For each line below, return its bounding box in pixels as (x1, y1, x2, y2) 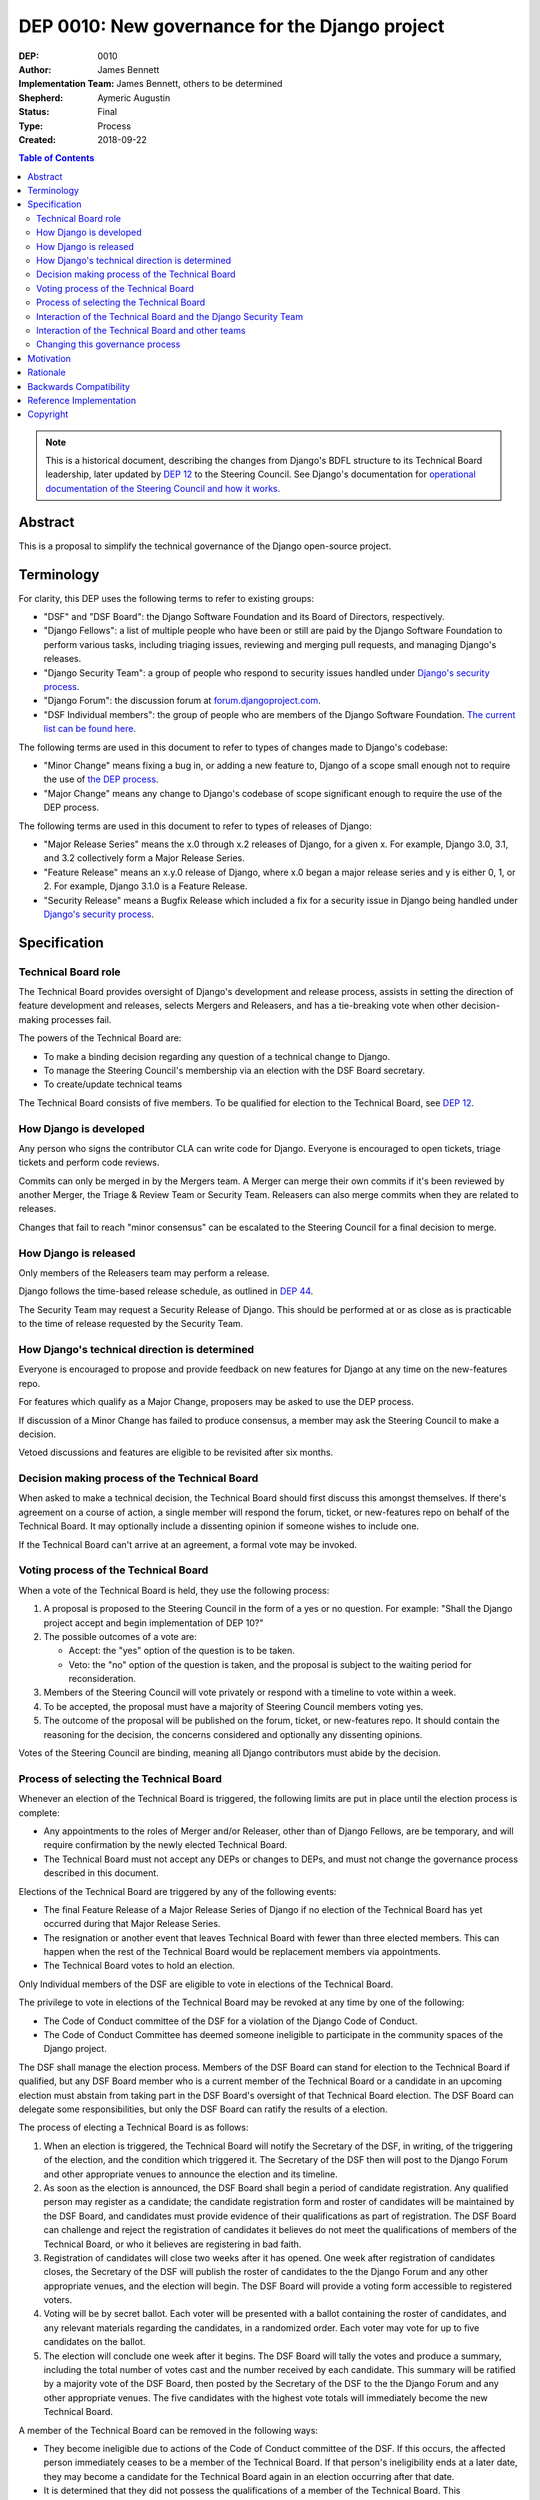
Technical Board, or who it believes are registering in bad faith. (43, 2238, 302, 2250)
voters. (43, 2294, 73, 2306)
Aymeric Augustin (97, 91, 171, 104)
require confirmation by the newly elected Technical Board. (43, 1839, 288, 1851)
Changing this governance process (36, 338, 181, 350)
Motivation (27, 352, 72, 364)
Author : (18, 63, 52, 75)
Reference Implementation (27, 394, 137, 406)
